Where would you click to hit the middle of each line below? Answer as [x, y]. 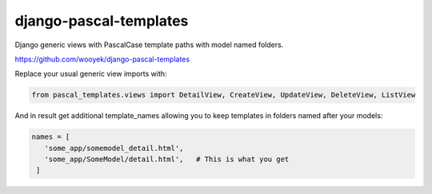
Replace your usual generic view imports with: [91, 74]
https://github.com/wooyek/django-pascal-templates [102, 59]
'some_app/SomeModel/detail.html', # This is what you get [167, 159]
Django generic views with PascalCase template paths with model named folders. [149, 45]
